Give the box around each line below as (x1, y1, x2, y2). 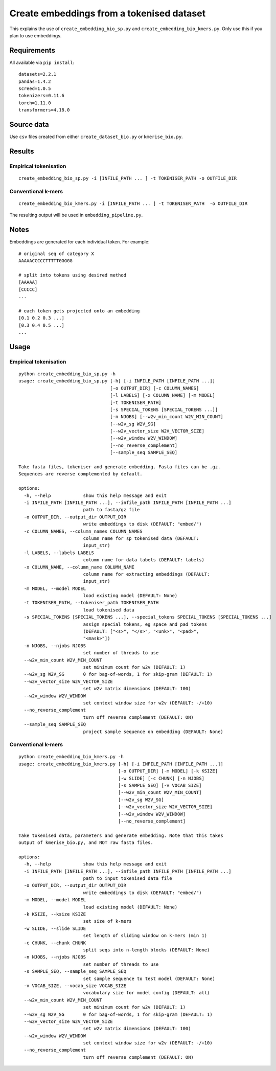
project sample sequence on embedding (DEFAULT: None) (83, 728, 223, 735)
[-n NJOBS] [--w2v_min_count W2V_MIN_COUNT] (110, 414, 223, 420)
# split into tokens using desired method (18, 272, 127, 278)
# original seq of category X (18, 250, 95, 257)
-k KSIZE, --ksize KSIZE (24, 912, 86, 917)
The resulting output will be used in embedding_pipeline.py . (9, 212, 143, 218)
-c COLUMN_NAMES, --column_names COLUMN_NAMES (24, 528, 143, 534)
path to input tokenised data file (83, 876, 172, 881)
